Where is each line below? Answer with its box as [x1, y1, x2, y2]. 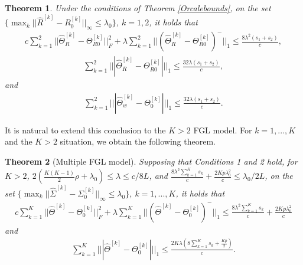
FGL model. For [193, 123, 252, 136]
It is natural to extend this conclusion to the [5, 123, 166, 136]
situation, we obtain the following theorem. [60, 135, 216, 148]
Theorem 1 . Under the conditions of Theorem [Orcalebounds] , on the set [5, 2, 271, 14]
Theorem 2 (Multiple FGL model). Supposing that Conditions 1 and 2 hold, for [5, 155, 298, 167]
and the [5, 135, 32, 148]
